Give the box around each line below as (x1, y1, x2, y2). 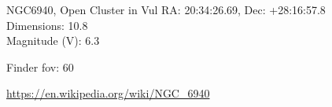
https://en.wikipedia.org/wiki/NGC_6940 (6, 85, 210, 101)
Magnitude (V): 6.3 (6, 32, 100, 49)
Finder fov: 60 (6, 58, 74, 75)
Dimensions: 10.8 (6, 17, 88, 33)
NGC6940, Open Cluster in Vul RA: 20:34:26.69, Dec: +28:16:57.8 (6, 2, 326, 17)
